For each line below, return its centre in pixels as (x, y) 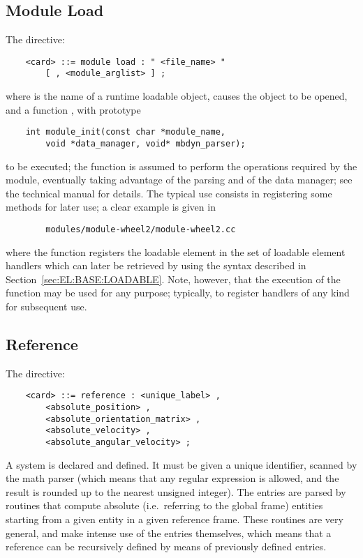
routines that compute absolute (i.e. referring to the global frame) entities (164, 505)
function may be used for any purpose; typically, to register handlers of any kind (178, 293)
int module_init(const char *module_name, (125, 132)
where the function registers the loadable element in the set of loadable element (176, 251)
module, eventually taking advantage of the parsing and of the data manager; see (179, 180)
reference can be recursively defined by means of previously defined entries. (166, 546)
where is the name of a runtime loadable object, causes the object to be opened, (177, 96)
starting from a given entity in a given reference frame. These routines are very (175, 519)
